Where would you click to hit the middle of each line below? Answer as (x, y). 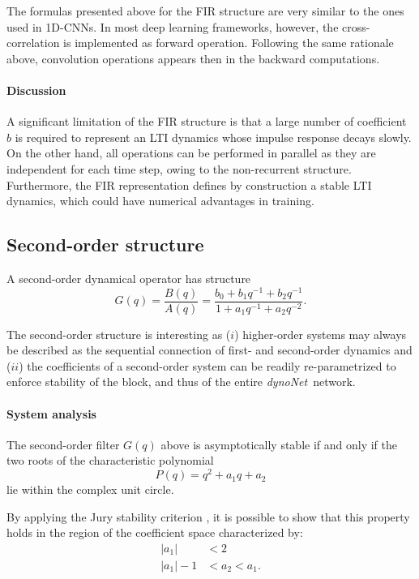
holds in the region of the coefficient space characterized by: (155, 532)
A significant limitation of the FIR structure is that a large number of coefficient (207, 121)
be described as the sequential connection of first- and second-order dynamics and (209, 350)
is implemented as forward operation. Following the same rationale (229, 43)
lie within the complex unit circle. (90, 489)
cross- (356, 26)
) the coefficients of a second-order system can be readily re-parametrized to (207, 365)
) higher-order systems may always (321, 334)
